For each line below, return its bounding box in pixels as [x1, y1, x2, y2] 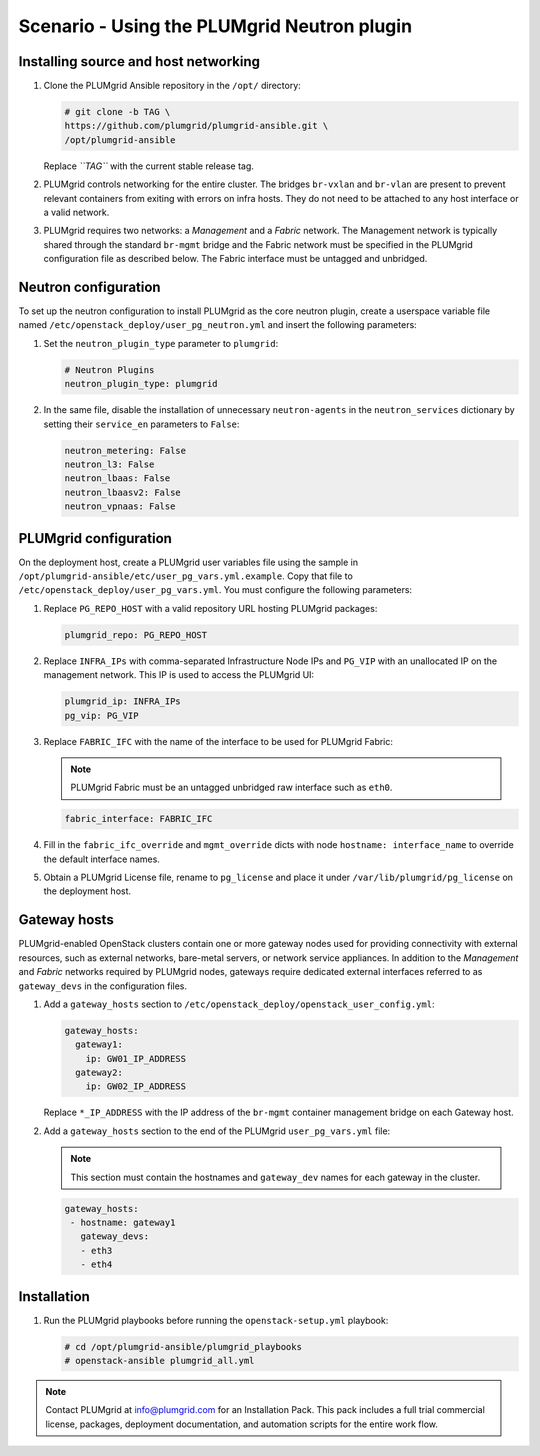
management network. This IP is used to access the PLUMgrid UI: [43, 669, 315, 681]
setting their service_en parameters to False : [43, 418, 240, 430]
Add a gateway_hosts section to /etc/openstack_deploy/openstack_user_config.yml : [43, 998, 435, 1010]
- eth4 [80, 1259, 113, 1270]
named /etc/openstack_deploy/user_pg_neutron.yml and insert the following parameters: [18, 319, 417, 331]
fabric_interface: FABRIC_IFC [64, 813, 213, 825]
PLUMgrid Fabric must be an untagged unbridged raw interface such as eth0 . [70, 781, 393, 794]
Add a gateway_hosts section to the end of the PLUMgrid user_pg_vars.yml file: [43, 1125, 391, 1137]
